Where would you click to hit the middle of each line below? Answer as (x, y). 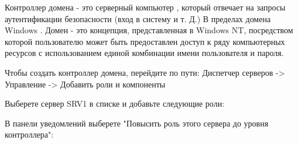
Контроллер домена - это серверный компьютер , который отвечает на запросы (145, 7)
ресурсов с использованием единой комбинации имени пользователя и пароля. (144, 53)
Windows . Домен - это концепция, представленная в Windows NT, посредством (149, 30)
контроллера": (29, 134)
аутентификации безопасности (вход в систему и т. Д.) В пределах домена (138, 18)
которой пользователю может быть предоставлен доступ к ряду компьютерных (145, 41)
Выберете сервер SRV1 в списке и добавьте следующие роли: (115, 103)
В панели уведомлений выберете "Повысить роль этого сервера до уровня (137, 123)
